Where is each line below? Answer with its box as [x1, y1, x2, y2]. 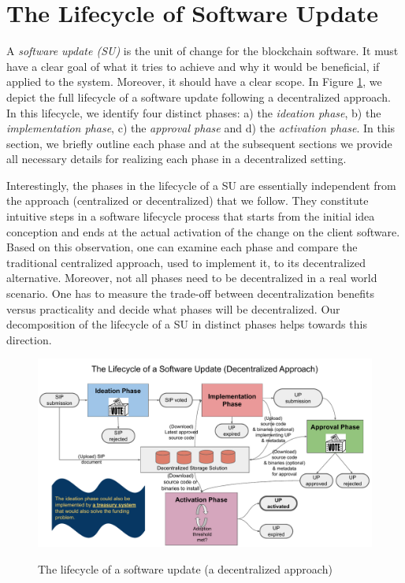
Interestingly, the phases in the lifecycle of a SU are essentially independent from [6, 176, 396, 193]
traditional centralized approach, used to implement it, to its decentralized [6, 254, 366, 270]
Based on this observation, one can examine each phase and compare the [6, 239, 358, 255]
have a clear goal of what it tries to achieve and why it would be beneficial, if [6, 58, 380, 74]
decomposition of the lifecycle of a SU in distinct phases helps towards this [6, 316, 367, 332]
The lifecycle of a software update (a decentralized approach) [38, 560, 333, 577]
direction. [6, 331, 52, 347]
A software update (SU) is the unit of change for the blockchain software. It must [6, 43, 399, 59]
